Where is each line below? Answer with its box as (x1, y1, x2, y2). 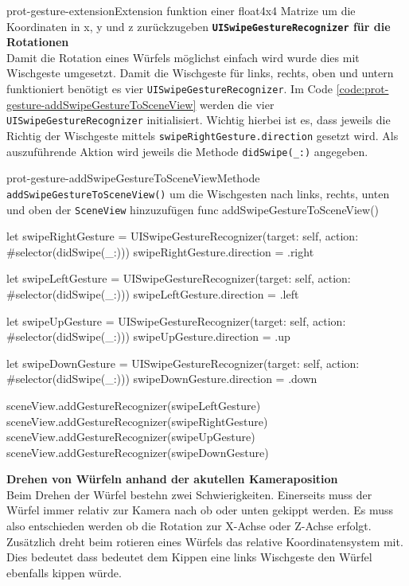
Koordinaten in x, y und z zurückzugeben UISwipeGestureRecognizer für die (6, 18, 391, 34)
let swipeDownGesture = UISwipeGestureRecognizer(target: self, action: (6, 354, 360, 371)
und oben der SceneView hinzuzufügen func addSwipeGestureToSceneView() (6, 201, 380, 217)
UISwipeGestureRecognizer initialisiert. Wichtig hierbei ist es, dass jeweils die (6, 111, 391, 128)
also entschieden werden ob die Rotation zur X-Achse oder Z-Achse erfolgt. (6, 518, 372, 534)
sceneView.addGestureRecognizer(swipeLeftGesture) (6, 397, 261, 413)
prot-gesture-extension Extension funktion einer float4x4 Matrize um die (6, 2, 356, 18)
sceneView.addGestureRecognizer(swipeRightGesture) (6, 412, 268, 429)
